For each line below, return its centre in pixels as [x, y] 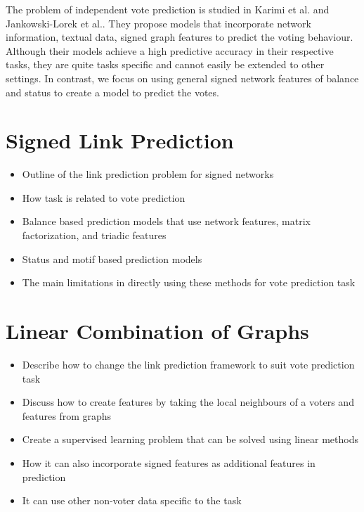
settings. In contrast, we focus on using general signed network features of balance [182, 78]
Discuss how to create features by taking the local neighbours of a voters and [188, 402]
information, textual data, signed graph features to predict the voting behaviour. [180, 37]
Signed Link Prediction [120, 140]
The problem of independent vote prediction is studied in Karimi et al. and [168, 9]
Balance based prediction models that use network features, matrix [166, 221]
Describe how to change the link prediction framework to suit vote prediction [188, 364]
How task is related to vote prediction [104, 197]
